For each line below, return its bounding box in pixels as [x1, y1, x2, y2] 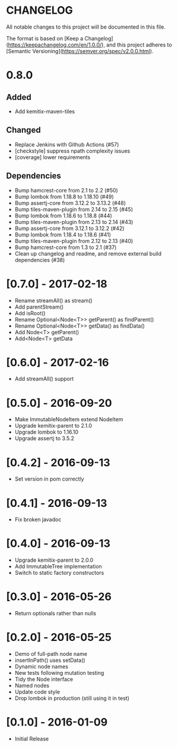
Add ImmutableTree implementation [14, 563, 102, 570]
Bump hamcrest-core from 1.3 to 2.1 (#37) [14, 244, 117, 251]
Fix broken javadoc [14, 516, 62, 523]
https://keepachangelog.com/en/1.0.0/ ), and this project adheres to [8, 41, 172, 48]
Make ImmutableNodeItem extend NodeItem [14, 416, 123, 423]
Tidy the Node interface [14, 676, 73, 683]
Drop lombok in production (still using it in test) [14, 695, 129, 702]
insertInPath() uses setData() [14, 656, 85, 664]
